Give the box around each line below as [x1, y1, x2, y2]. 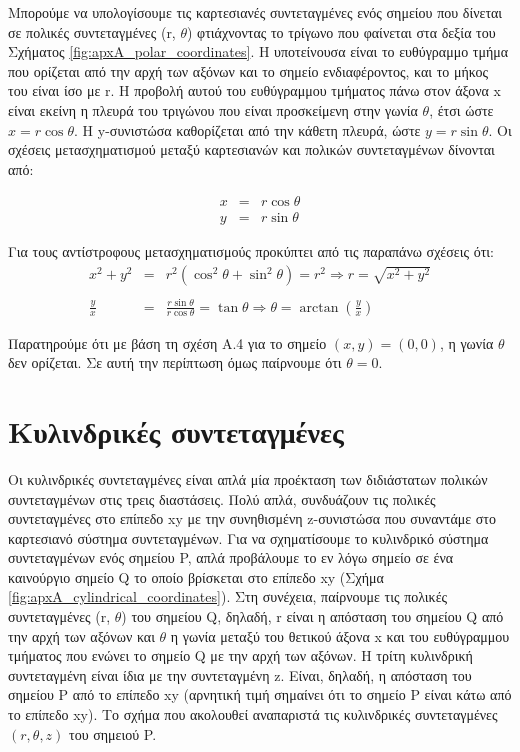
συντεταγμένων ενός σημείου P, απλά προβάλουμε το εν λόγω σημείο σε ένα [8, 547, 454, 568]
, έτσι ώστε [429, 99, 494, 120]
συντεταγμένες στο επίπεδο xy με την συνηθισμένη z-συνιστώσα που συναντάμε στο [8, 508, 496, 529]
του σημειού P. [69, 723, 157, 744]
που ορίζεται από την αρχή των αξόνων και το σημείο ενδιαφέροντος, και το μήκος [8, 60, 489, 81]
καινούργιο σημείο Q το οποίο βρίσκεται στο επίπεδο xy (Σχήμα [8, 566, 384, 587]
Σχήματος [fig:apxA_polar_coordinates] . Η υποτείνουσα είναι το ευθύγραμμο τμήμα [8, 41, 509, 62]
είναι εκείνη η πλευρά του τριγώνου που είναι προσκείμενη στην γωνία [8, 99, 418, 120]
